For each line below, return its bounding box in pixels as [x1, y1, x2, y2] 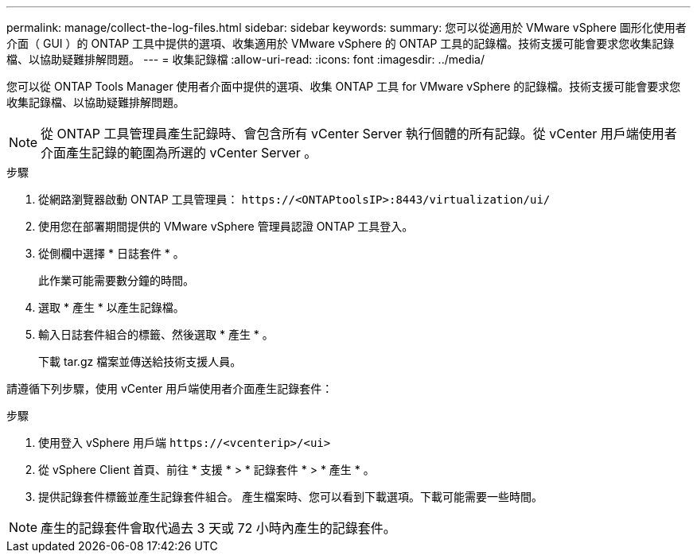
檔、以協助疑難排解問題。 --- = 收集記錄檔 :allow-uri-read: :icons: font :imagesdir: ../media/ [6, 52, 485, 66]
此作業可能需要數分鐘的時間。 [38, 274, 194, 287]
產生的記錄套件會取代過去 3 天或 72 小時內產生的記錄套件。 [41, 520, 396, 536]
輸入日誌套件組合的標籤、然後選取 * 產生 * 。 [38, 328, 274, 341]
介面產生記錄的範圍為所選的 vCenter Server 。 [41, 145, 317, 161]
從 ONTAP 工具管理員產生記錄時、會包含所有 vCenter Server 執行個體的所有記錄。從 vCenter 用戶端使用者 [41, 126, 677, 142]
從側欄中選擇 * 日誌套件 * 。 [38, 247, 185, 260]
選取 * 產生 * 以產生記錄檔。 [38, 301, 185, 314]
